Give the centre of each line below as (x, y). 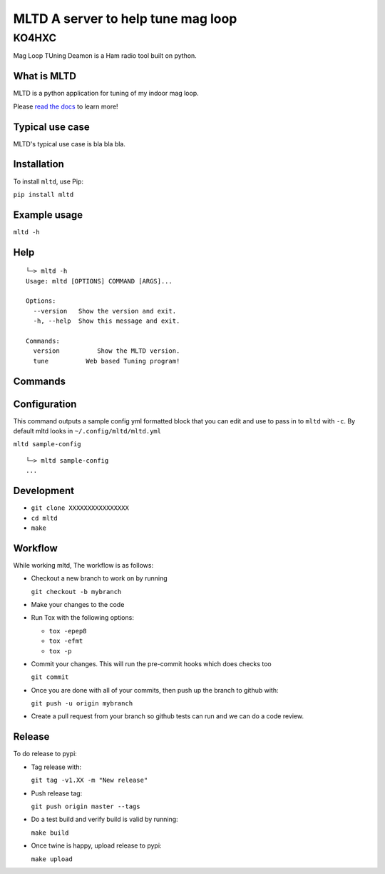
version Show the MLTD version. (107, 351)
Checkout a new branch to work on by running (99, 578)
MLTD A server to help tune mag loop (125, 19)
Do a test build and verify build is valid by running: (104, 819)
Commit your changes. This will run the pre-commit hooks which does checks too (151, 663)
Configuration (45, 404)
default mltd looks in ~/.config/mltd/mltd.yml (87, 431)
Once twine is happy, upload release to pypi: (96, 845)
